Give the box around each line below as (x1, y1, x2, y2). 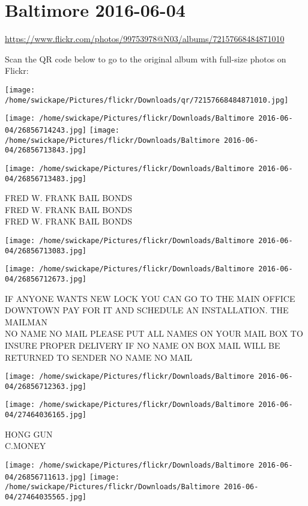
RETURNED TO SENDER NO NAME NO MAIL (5, 351, 193, 363)
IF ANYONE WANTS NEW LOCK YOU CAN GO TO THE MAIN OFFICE (5, 292, 295, 304)
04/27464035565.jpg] (5, 492, 87, 501)
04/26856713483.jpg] (5, 174, 87, 183)
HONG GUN (5, 427, 53, 440)
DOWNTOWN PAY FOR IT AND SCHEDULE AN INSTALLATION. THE (5, 304, 289, 316)
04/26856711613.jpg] (5, 472, 87, 481)
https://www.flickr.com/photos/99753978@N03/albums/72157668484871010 (5, 32, 285, 45)
